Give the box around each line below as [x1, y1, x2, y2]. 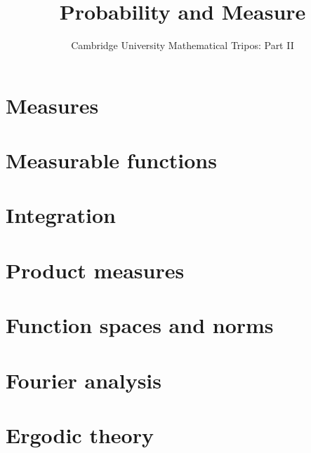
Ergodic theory [6, 420, 154, 449]
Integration [6, 201, 116, 229]
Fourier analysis [6, 365, 162, 394]
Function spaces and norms [6, 311, 274, 339]
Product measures [6, 255, 185, 284]
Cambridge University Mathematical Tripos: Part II [71, 38, 294, 53]
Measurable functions [6, 146, 217, 175]
